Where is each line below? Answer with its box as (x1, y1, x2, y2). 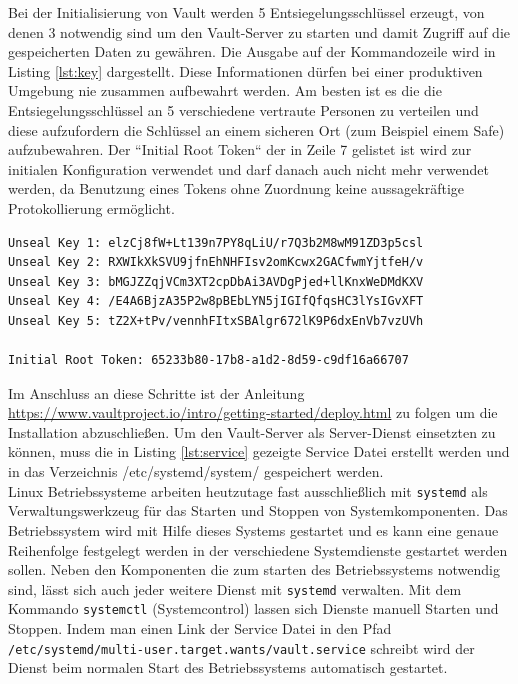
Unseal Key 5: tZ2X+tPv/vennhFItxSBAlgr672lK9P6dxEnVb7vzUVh (8, 313, 424, 328)
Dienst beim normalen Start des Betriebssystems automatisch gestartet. (8, 657, 448, 678)
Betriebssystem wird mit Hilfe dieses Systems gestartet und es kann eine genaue (8, 519, 499, 540)
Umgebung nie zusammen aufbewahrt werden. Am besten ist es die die (8, 80, 442, 101)
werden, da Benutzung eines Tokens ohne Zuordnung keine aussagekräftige (8, 178, 465, 199)
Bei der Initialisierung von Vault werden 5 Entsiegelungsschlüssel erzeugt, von (8, 2, 485, 22)
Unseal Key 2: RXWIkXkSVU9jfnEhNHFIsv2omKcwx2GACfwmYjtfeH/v (8, 255, 424, 270)
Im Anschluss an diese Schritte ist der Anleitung (8, 382, 305, 403)
